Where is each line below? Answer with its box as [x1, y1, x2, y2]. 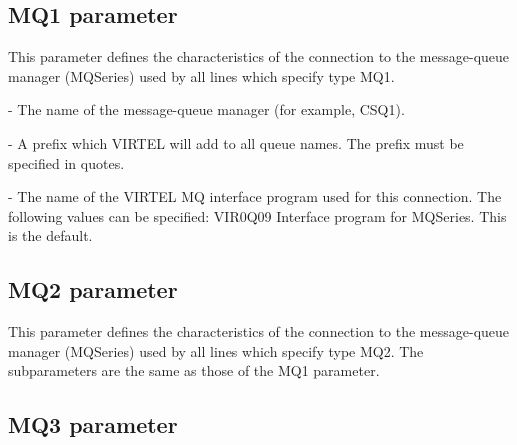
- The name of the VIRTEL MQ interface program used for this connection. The [8, 186, 502, 207]
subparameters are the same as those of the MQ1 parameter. [8, 360, 380, 381]
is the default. [8, 225, 93, 246]
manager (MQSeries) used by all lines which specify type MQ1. [8, 65, 395, 86]
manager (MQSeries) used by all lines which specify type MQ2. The [8, 340, 424, 361]
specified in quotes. [8, 152, 125, 173]
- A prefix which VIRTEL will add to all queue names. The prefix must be [8, 132, 464, 153]
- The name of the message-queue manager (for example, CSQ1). [8, 99, 405, 120]
